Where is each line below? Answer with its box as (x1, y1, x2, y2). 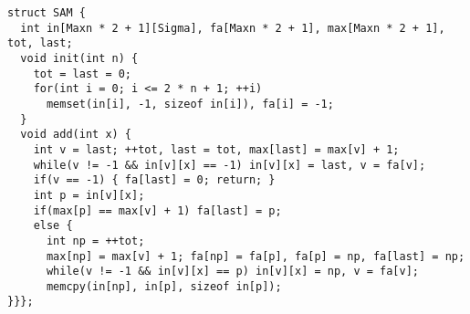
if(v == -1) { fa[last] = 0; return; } (33, 173, 276, 187)
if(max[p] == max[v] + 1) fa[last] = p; (33, 204, 282, 217)
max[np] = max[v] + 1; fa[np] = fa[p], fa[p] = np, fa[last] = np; (46, 249, 465, 263)
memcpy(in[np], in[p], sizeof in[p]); (46, 279, 282, 293)
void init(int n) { (20, 51, 139, 65)
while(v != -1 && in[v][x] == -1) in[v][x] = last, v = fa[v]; (33, 158, 426, 172)
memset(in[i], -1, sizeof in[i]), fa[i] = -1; (46, 97, 334, 110)
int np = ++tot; (46, 234, 145, 247)
